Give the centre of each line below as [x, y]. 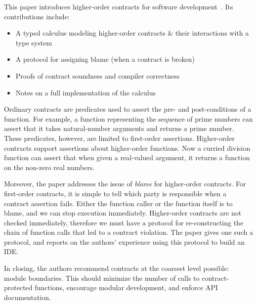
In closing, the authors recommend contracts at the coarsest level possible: [117, 268]
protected [18, 287]
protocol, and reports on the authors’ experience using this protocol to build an [125, 241]
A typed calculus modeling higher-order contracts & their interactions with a [132, 33]
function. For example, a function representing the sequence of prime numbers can [128, 118]
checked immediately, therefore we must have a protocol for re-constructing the [124, 222]
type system [34, 42]
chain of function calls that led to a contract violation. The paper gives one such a [128, 232]
